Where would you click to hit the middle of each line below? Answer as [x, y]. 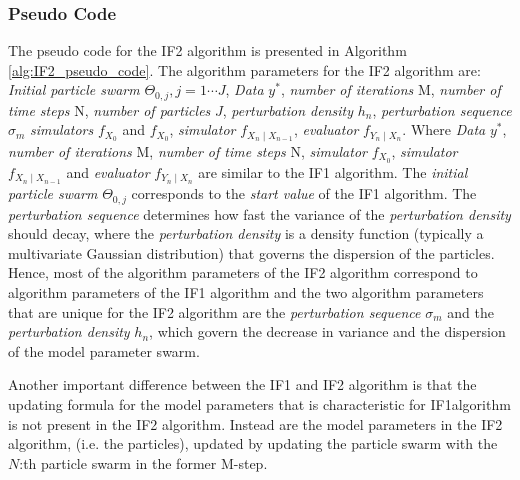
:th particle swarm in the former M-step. [143, 462]
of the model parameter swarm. [104, 350]
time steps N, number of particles [109, 109]
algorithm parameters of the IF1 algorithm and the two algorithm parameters [246, 292]
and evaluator [108, 171]
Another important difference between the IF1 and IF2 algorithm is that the [242, 384]
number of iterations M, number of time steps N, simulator [187, 150]
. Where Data [444, 129]
